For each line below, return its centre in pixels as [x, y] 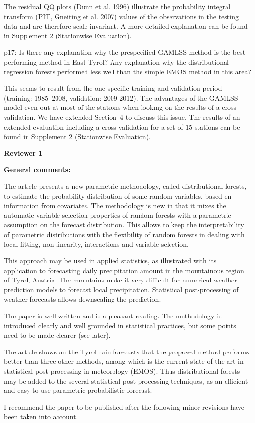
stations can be [217, 126]
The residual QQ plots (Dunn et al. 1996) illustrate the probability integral [117, 6]
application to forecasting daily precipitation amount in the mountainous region [124, 270]
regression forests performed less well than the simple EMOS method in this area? [128, 71]
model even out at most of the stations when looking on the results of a [112, 107]
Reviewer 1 [23, 153]
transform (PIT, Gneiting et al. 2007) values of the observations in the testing [121, 16]
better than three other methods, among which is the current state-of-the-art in [124, 361]
